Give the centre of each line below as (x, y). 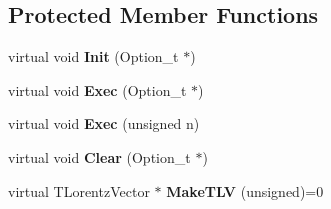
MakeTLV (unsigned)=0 (245, 190)
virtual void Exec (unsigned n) (104, 123)
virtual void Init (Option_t (93, 56)
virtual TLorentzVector (79, 190)
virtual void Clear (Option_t (99, 156)
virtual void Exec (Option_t (97, 89)
